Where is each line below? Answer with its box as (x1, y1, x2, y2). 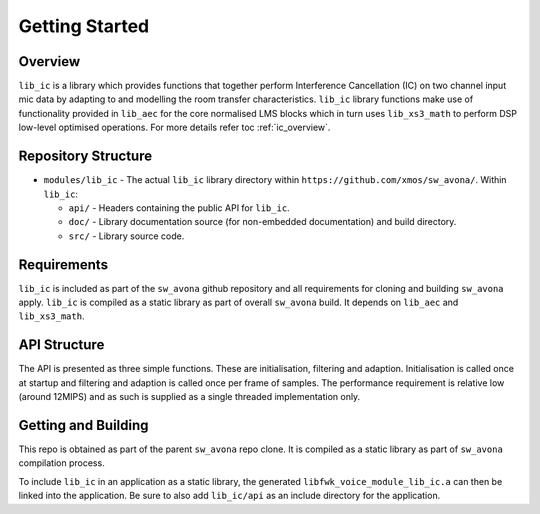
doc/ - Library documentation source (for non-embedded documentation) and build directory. (68, 216, 457, 228)
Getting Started (18, 15, 150, 37)
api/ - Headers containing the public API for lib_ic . (68, 201, 290, 214)
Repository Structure (18, 148, 153, 165)
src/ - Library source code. (68, 230, 185, 242)
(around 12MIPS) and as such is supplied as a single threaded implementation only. (18, 391, 361, 403)
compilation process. (18, 457, 105, 469)
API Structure (18, 336, 105, 354)
